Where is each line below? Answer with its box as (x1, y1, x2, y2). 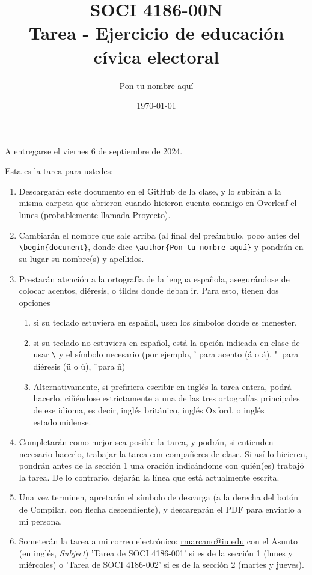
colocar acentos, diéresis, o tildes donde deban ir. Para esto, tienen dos (19, 284, 279, 297)
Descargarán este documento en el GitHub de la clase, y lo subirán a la (19, 184, 281, 197)
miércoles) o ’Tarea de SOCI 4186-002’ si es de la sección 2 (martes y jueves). (19, 558, 304, 571)
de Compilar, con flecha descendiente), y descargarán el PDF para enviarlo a (19, 503, 302, 516)
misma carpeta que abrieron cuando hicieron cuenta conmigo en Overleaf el (19, 196, 297, 209)
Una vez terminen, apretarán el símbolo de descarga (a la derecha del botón (19, 491, 299, 504)
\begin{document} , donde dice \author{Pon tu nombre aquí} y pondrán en (19, 240, 304, 253)
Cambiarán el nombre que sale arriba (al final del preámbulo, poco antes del (19, 228, 300, 241)
